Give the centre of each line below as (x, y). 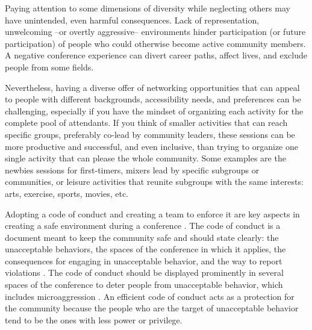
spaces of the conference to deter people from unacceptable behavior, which (144, 285)
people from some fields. (49, 67)
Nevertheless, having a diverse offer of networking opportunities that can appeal (152, 87)
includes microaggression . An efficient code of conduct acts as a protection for (150, 296)
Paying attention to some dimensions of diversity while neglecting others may (148, 8)
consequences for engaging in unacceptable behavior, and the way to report (144, 260)
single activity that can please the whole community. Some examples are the (145, 158)
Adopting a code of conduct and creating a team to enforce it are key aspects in (152, 213)
